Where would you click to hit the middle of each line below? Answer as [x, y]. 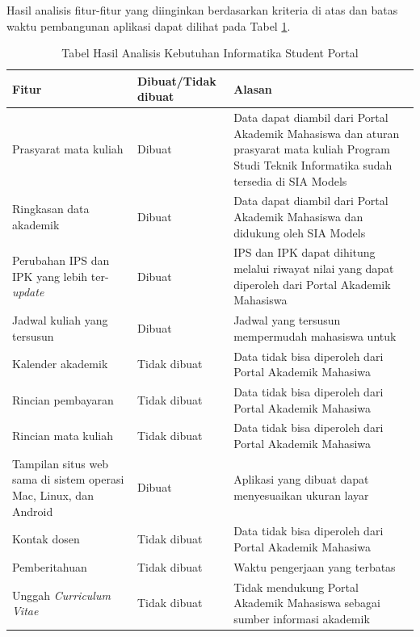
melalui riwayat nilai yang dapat [314, 268]
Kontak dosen [46, 539]
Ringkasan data [51, 209]
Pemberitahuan [50, 566]
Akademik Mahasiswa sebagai [307, 603]
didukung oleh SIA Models [300, 232]
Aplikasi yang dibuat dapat [301, 479]
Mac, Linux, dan [53, 495]
